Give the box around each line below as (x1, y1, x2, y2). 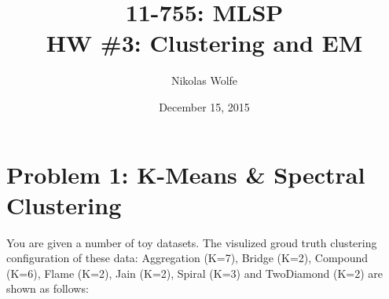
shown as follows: (6, 280, 89, 297)
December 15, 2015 (159, 98, 250, 115)
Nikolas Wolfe (171, 72, 238, 89)
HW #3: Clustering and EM (46, 27, 363, 59)
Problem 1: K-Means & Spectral (6, 158, 365, 190)
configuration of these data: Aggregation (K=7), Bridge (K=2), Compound (6, 250, 369, 266)
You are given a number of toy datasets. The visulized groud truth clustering (6, 234, 377, 250)
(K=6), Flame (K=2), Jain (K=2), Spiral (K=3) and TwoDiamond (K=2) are (6, 264, 383, 281)
